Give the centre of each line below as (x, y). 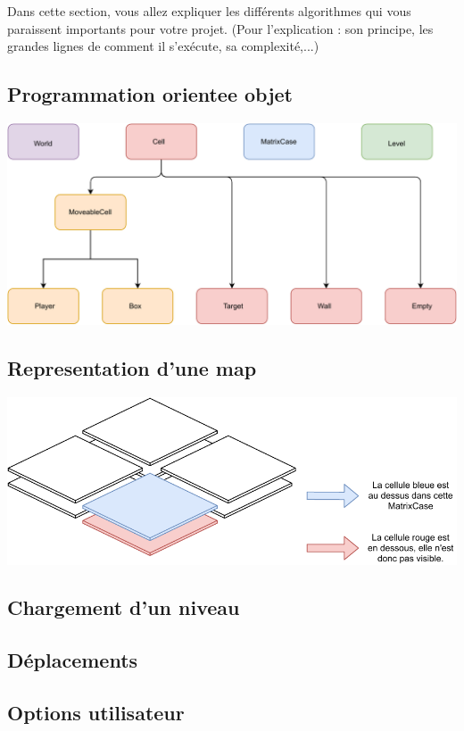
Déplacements (73, 660)
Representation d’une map (132, 368)
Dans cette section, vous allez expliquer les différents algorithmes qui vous (209, 11)
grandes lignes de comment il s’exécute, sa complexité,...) (163, 46)
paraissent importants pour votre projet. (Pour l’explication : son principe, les (220, 28)
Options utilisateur (96, 713)
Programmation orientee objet (150, 94)
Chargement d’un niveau (124, 607)
